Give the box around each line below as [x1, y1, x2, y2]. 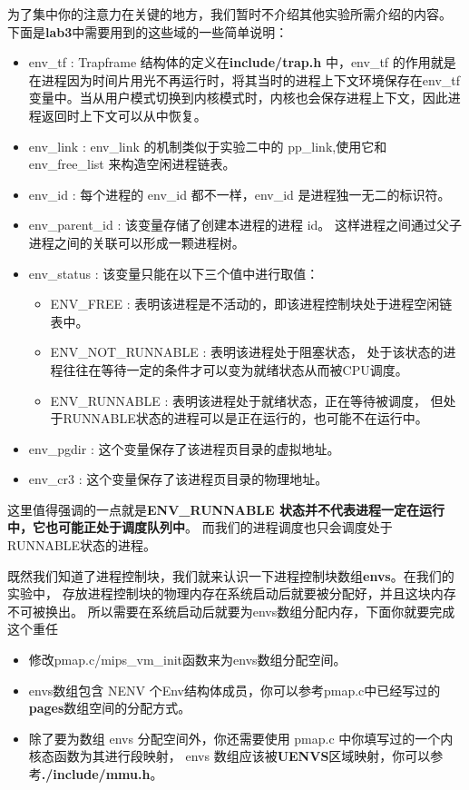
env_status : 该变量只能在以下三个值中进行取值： [28, 263, 319, 282]
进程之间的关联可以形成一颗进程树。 [28, 232, 245, 252]
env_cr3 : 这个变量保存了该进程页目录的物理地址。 [28, 469, 328, 489]
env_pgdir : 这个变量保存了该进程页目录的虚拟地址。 [28, 439, 340, 458]
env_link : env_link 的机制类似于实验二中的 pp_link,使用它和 [28, 136, 387, 155]
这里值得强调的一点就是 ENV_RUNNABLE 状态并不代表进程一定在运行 [7, 499, 445, 518]
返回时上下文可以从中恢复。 [41, 105, 207, 124]
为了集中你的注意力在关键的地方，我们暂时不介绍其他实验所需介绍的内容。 [7, 5, 452, 23]
